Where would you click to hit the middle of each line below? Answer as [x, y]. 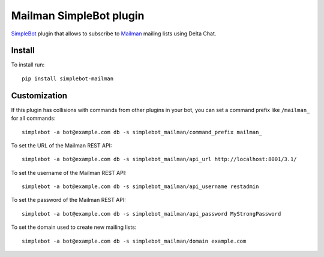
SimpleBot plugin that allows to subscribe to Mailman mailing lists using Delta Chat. [114, 34]
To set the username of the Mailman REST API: [69, 173]
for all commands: [34, 118]
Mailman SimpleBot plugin [78, 16]
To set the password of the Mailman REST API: [68, 200]
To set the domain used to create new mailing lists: [74, 227]
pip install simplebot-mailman [68, 78]
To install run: [28, 65]
